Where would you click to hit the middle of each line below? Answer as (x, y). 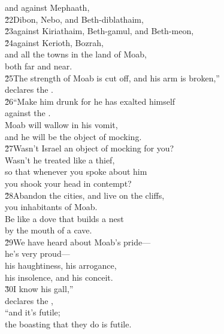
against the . (28, 113)
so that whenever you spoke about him (76, 171)
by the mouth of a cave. (49, 230)
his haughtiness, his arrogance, (61, 265)
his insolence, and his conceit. (59, 277)
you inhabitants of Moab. (51, 207)
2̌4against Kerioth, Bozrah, (54, 42)
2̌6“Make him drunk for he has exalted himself (90, 101)
